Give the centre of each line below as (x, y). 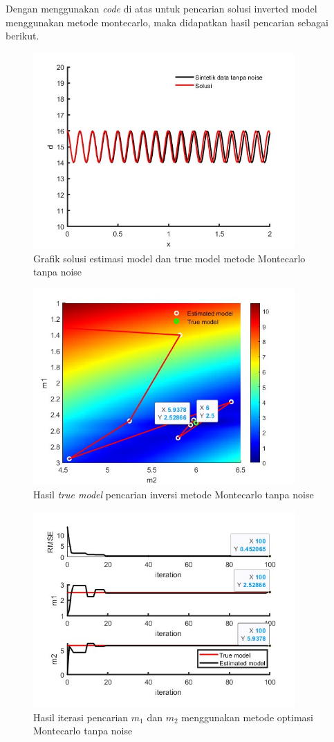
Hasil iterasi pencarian (81, 717)
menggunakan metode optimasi (247, 717)
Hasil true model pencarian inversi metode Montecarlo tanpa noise (174, 495)
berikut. (22, 36)
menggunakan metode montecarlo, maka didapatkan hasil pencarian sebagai (167, 22)
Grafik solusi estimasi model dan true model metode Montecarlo (169, 258)
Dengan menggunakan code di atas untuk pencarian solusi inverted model (161, 8)
